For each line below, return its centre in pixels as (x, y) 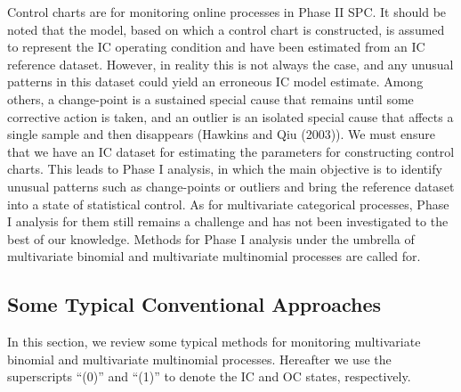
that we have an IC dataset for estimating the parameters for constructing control (231, 151)
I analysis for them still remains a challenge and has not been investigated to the (228, 221)
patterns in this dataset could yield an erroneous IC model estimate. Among (215, 82)
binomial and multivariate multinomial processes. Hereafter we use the (199, 359)
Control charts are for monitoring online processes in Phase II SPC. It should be (227, 12)
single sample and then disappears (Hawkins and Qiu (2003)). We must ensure (221, 134)
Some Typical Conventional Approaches (194, 304)
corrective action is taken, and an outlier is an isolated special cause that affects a (230, 116)
